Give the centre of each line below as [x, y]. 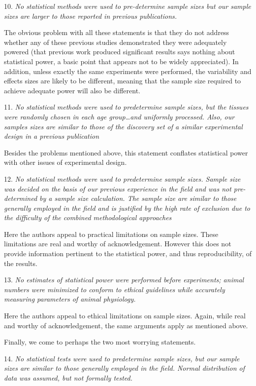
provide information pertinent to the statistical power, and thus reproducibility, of [128, 253]
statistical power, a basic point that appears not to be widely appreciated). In [121, 61]
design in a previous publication [52, 136]
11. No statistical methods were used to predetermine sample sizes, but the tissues [126, 107]
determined [21, 198]
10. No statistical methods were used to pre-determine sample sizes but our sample [128, 6]
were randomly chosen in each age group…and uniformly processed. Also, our [119, 116]
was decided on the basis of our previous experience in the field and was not [118, 188]
